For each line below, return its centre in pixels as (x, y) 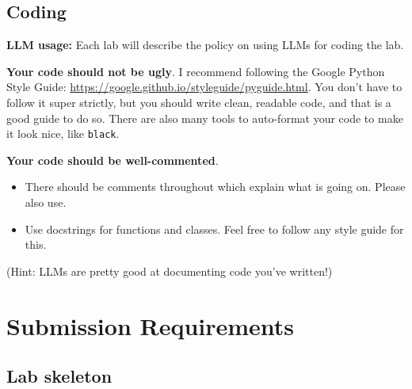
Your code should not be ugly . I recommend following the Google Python (196, 71)
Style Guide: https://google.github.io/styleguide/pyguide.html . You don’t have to (204, 87)
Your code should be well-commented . (113, 160)
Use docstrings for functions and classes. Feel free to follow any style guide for (214, 229)
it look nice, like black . (63, 133)
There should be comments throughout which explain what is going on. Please (215, 187)
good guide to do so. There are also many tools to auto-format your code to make (205, 118)
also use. (46, 202)
